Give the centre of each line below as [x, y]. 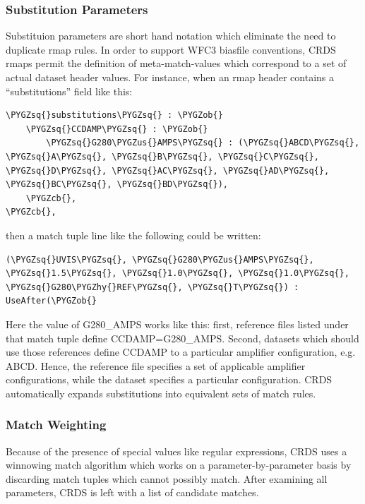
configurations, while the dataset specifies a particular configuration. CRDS [169, 379]
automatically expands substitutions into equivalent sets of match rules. [161, 393]
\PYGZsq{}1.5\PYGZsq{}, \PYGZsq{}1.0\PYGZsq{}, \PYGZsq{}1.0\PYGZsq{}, [178, 274]
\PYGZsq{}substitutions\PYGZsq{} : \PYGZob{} [114, 115]
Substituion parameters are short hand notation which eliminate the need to [171, 36]
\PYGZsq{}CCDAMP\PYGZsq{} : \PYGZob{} [117, 129]
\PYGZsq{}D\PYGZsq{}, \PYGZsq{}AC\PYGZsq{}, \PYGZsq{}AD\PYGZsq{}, [168, 170]
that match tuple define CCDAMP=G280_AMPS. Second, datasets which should [182, 338]
